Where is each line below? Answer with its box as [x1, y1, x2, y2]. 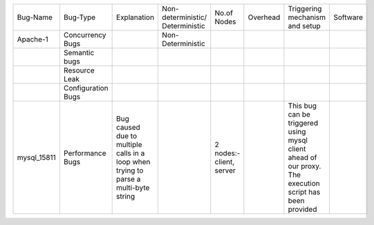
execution [288, 179, 321, 188]
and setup [288, 21, 321, 30]
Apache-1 [17, 35, 48, 44]
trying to [116, 166, 144, 175]
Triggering [288, 4, 322, 13]
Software [333, 12, 363, 22]
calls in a [116, 148, 145, 158]
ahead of [288, 153, 317, 162]
